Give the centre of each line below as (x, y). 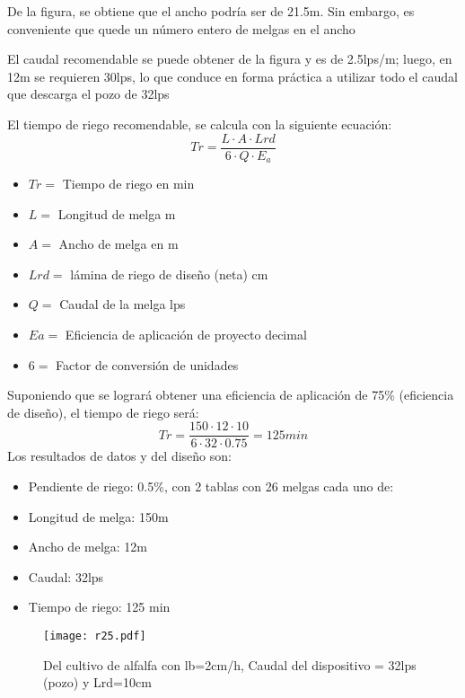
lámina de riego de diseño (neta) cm (169, 274)
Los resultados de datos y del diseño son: (119, 456)
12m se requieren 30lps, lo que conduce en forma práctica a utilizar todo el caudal (232, 76)
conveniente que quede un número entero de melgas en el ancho (181, 28)
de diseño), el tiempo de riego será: (103, 412)
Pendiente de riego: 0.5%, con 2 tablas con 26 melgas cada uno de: (211, 486)
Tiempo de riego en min (128, 184)
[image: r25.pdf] (95, 636)
